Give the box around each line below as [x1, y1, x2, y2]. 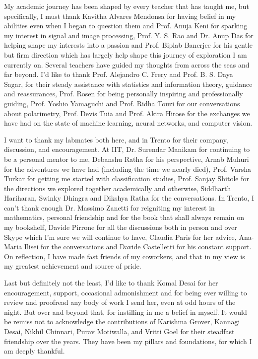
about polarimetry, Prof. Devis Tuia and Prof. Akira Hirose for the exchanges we [4, 108, 250, 118]
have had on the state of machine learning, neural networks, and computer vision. [4, 118, 253, 128]
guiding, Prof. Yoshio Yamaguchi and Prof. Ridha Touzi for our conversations [4, 98, 240, 108]
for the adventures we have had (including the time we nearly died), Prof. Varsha [4, 163, 251, 174]
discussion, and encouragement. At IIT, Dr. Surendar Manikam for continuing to [4, 144, 250, 154]
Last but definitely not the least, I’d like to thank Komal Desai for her [4, 278, 218, 288]
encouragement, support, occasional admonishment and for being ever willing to [4, 287, 247, 297]
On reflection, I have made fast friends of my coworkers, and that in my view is [4, 251, 245, 261]
